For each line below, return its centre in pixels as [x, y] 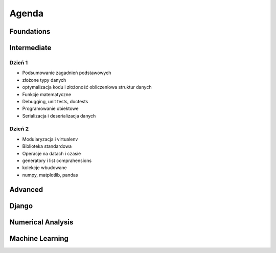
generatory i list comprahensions [57, 160]
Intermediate [30, 48]
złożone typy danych [44, 80]
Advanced [26, 189]
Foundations [30, 31]
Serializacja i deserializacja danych [59, 116]
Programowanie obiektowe [50, 109]
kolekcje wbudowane [44, 168]
